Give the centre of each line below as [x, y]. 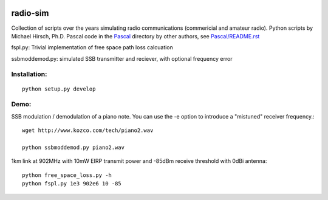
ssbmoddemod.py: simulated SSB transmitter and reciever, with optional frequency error [122, 58]
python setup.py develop [59, 89]
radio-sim [30, 13]
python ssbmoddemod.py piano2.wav [73, 147]
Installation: [29, 74]
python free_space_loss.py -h [67, 175]
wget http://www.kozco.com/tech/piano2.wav [88, 130]
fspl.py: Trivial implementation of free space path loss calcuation [92, 47]
